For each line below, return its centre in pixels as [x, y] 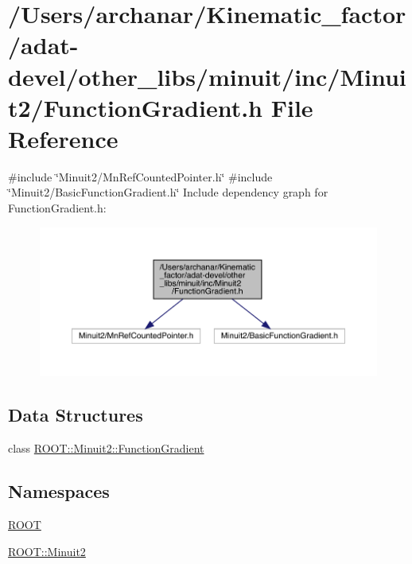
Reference [63, 138]
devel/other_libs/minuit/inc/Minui [207, 76]
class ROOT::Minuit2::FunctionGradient [106, 448]
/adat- [43, 45]
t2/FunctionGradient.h [135, 107]
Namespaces [59, 491]
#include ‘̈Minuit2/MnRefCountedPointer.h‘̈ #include [140, 176]
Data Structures [76, 415]
